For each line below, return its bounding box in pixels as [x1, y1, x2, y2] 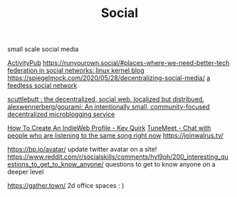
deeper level [7, 168, 44, 176]
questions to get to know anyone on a [105, 160, 216, 169]
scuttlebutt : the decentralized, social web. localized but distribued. [7, 95, 204, 103]
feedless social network [7, 81, 78, 90]
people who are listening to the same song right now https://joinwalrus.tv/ [7, 131, 224, 140]
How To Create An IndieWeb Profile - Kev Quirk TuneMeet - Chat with [7, 124, 211, 133]
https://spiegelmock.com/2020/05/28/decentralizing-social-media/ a [7, 74, 211, 82]
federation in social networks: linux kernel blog [7, 66, 144, 75]
